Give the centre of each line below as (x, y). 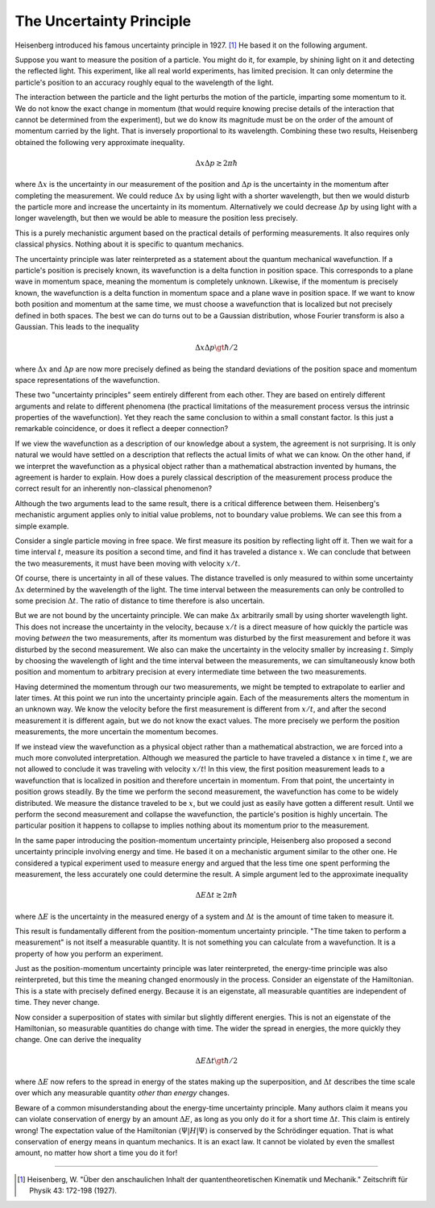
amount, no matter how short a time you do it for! (96, 1153)
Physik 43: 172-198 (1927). (73, 1191)
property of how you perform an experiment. (89, 953)
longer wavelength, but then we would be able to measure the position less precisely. (156, 218)
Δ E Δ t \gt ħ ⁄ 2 (216, 1061)
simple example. (42, 526)
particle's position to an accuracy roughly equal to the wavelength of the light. (144, 82)
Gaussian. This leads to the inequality (77, 326)
